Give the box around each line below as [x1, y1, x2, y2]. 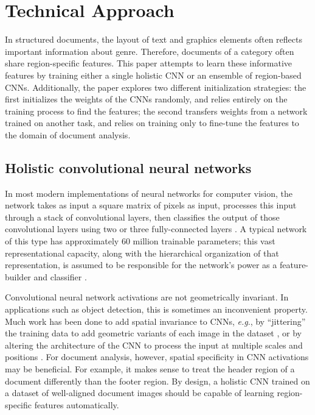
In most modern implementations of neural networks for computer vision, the [5, 186, 293, 199]
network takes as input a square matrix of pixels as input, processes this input [5, 199, 297, 211]
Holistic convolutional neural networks [5, 158, 252, 177]
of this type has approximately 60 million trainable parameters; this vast [5, 235, 275, 247]
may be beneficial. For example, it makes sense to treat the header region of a [5, 362, 295, 375]
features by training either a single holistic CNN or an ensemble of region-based [5, 68, 302, 81]
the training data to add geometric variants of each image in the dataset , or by [5, 327, 302, 339]
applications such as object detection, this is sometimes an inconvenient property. [5, 303, 308, 316]
